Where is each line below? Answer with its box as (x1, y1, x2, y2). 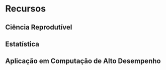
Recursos (5, 3, 46, 14)
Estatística (5, 39, 39, 48)
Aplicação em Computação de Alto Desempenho (5, 57, 161, 65)
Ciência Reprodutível (5, 23, 72, 31)
